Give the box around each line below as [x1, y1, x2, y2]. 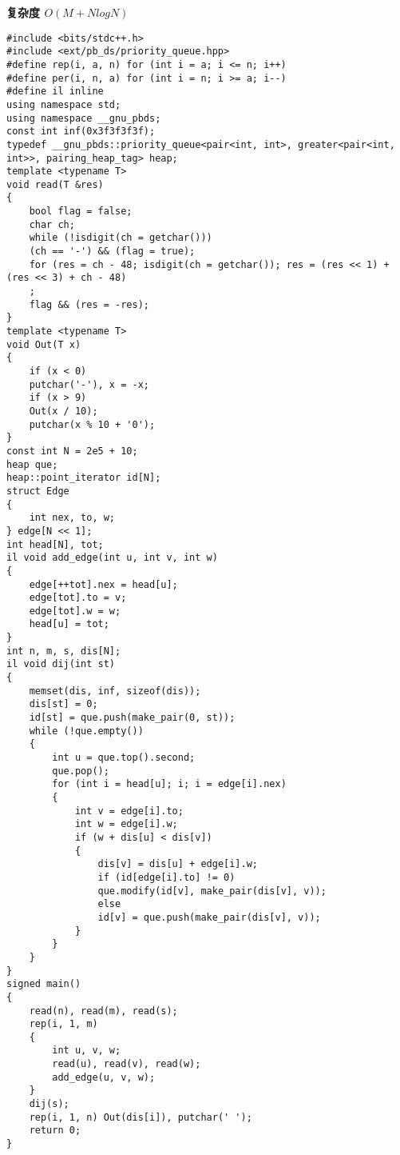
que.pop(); [52, 765, 109, 777]
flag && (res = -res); [29, 298, 149, 310]
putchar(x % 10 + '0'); [29, 418, 156, 430]
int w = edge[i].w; [74, 818, 178, 830]
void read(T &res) [6, 178, 104, 190]
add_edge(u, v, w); [52, 1071, 156, 1083]
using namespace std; [6, 98, 121, 110]
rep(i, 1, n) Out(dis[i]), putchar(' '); [29, 1111, 252, 1123]
